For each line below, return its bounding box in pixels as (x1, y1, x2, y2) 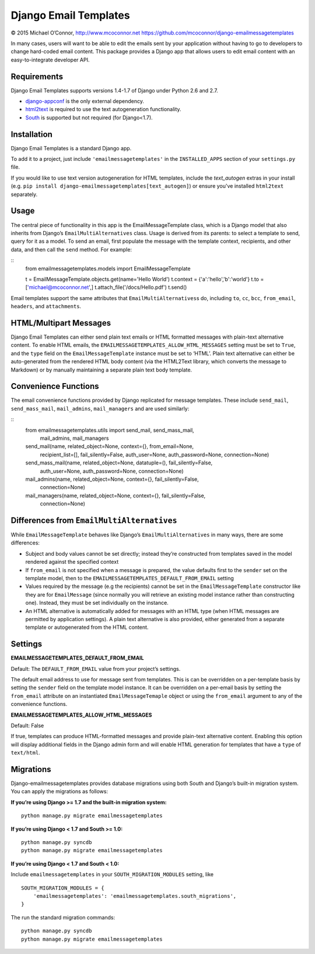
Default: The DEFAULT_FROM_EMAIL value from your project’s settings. (10, 665, 181, 672)
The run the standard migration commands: (10, 914, 116, 921)
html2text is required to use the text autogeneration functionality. (25, 106, 181, 113)
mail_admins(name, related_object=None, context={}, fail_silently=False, (25, 476, 199, 483)
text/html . (10, 749, 40, 756)
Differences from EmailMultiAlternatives (10, 515, 177, 525)
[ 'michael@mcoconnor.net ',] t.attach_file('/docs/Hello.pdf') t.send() (25, 284, 187, 291)
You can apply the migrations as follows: (10, 788, 108, 795)
